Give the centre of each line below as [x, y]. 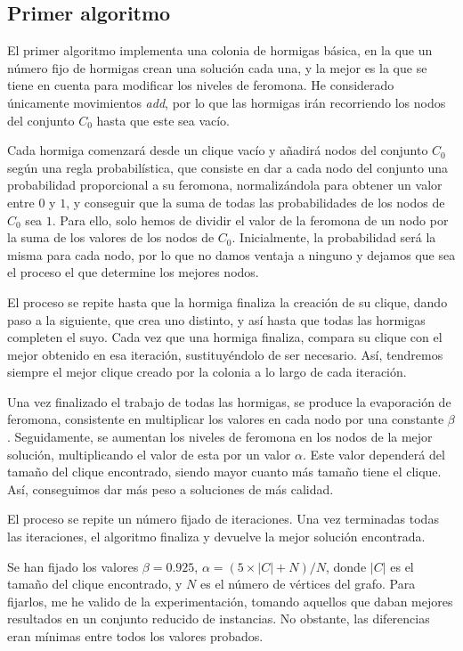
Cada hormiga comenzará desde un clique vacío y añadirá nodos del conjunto [218, 150]
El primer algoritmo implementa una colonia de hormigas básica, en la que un [220, 50]
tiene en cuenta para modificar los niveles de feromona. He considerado [201, 85]
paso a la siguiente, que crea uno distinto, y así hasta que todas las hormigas [216, 319]
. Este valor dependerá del [374, 454]
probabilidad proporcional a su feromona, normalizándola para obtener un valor [225, 185]
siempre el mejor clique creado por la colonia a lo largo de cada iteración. [207, 372]
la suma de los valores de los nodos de [111, 237]
